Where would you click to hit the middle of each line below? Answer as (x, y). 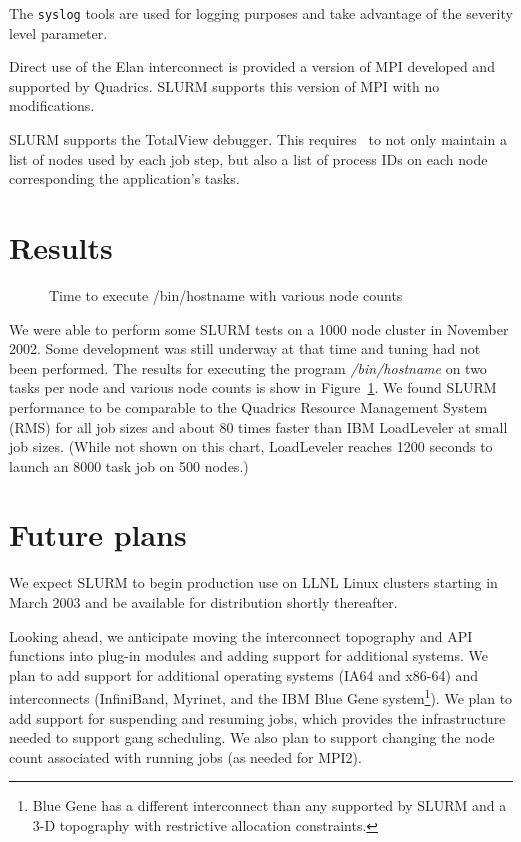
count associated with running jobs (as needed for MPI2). (185, 756)
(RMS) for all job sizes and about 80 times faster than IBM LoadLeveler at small (258, 426)
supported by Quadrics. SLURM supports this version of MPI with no (224, 85)
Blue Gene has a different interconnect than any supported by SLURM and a (269, 805)
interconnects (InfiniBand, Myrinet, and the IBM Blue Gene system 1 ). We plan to (261, 697)
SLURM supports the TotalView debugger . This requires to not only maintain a (258, 139)
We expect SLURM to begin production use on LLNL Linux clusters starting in (253, 582)
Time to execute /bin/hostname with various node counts (226, 294)
